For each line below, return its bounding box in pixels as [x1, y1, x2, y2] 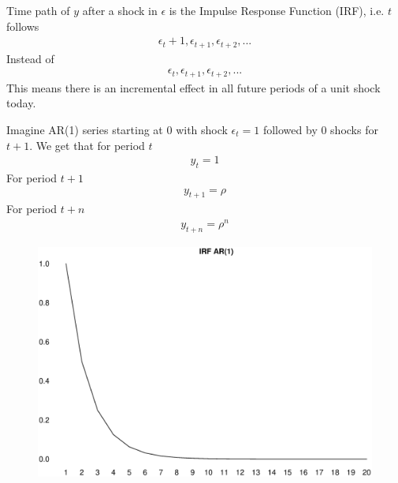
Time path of [6, 2, 70, 18]
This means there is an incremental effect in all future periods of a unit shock [6, 79, 381, 95]
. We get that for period [29, 137, 145, 153]
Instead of [6, 50, 54, 66]
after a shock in [82, 2, 158, 18]
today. [6, 95, 36, 111]
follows [6, 17, 39, 34]
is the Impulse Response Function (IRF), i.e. [169, 2, 385, 18]
